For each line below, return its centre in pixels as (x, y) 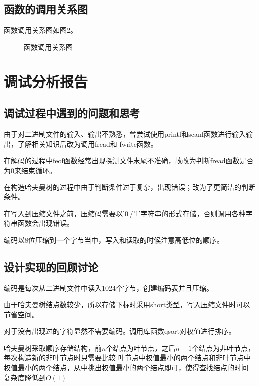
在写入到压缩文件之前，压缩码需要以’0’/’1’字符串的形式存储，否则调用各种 (125, 213)
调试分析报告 (46, 81)
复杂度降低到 (25, 377)
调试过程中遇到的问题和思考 (72, 113)
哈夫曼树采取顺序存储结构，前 (53, 347)
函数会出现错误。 (46, 223)
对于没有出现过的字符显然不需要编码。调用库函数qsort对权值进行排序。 (120, 331)
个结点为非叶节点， (223, 347)
